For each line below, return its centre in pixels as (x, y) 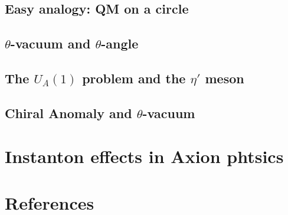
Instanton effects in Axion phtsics (144, 156)
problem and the (134, 78)
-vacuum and (50, 43)
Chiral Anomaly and (68, 113)
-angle (120, 43)
